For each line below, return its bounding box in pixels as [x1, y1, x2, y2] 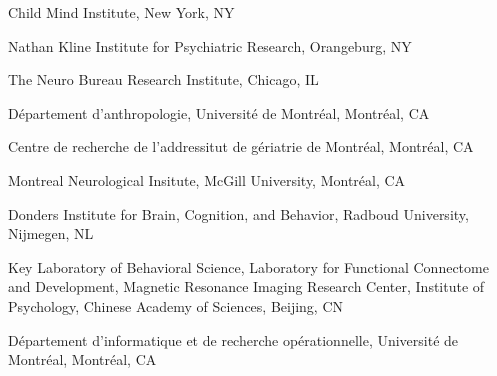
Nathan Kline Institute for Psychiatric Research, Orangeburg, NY [8, 35, 412, 56]
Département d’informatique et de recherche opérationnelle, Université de [8, 329, 459, 350]
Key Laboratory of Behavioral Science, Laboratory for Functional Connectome [8, 256, 489, 277]
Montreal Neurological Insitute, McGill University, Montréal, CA [8, 169, 406, 190]
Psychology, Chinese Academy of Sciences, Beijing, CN [8, 295, 344, 316]
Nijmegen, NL [8, 223, 94, 244]
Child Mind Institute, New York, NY [8, 2, 235, 22]
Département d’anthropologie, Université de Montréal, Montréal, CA [8, 102, 430, 123]
